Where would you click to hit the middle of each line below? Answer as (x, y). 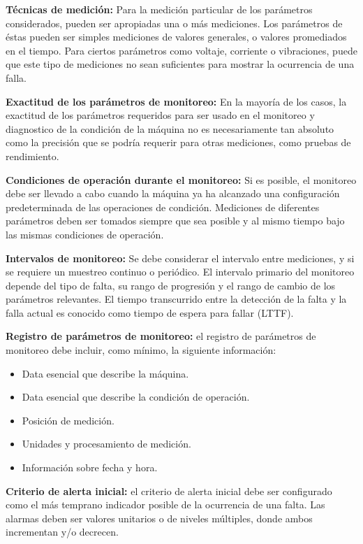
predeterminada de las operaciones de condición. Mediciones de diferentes (163, 207)
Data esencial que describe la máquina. (105, 373)
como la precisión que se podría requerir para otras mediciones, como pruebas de (178, 142)
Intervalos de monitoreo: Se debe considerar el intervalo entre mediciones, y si (180, 258)
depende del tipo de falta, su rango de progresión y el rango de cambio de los (171, 285)
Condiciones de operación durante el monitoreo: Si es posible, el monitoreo (181, 179)
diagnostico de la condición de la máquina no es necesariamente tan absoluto (170, 128)
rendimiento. (32, 156)
